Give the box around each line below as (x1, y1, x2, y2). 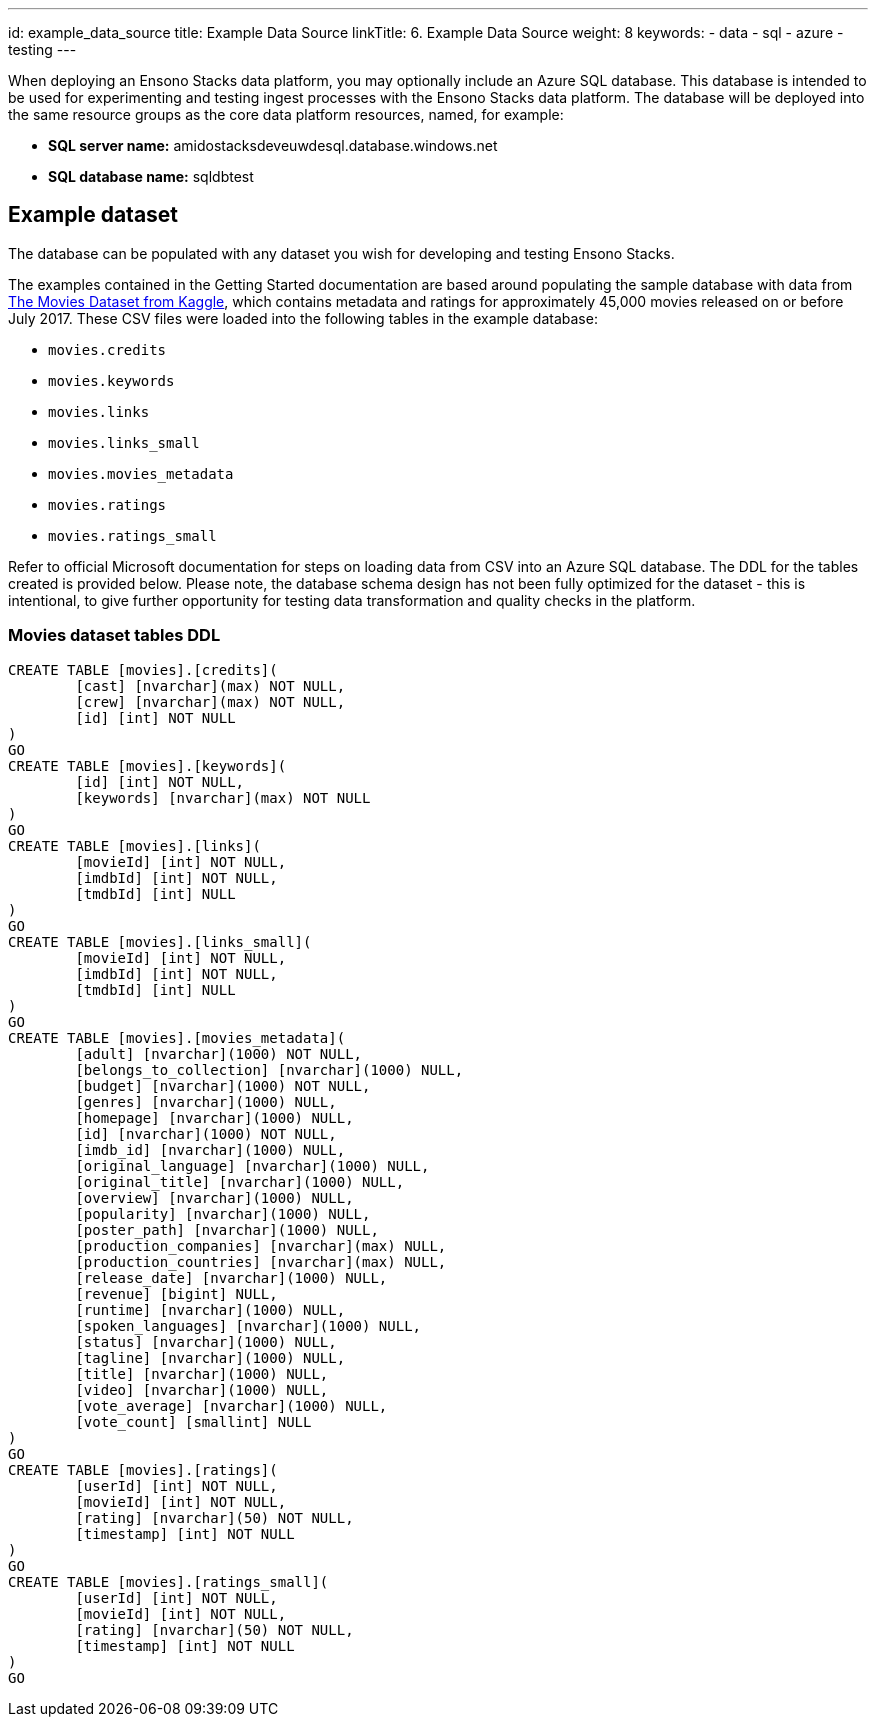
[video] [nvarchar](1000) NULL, (75, 1381, 329, 1398)
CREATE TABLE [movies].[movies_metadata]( (8, 1029, 346, 1046)
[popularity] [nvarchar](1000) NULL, (75, 1205, 371, 1222)
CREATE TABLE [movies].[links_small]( (8, 933, 312, 950)
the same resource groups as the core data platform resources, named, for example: (8, 106, 564, 123)
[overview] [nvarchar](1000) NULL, (75, 1189, 354, 1206)
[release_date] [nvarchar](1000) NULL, (75, 1269, 388, 1286)
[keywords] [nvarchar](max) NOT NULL (75, 789, 371, 806)
